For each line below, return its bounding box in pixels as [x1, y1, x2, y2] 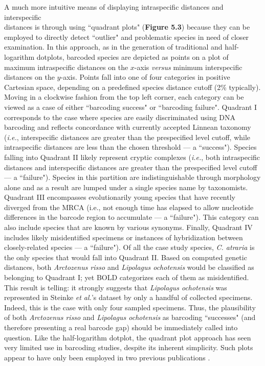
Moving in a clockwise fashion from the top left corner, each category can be [4, 91, 244, 102]
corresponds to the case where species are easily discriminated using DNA [4, 111, 236, 122]
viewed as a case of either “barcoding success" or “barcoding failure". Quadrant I [4, 101, 257, 112]
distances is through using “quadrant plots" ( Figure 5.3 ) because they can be [4, 21, 250, 32]
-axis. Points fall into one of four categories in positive [60, 72, 230, 82]
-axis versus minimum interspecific [134, 61, 242, 72]
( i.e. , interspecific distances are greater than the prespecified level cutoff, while [4, 131, 251, 142]
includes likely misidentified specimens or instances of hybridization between [4, 232, 243, 242]
